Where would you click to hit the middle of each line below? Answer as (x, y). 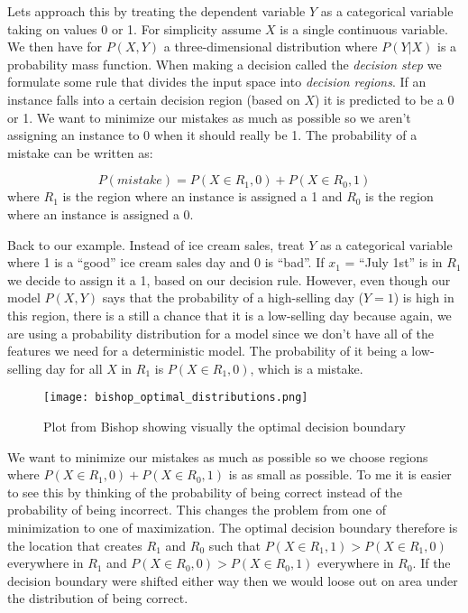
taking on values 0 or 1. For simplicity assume (134, 28)
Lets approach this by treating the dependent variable (156, 11)
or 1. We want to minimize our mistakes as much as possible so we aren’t (209, 117)
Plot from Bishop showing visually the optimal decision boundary (225, 426)
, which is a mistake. (307, 368)
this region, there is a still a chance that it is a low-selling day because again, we (229, 315)
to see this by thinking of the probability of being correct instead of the (205, 492)
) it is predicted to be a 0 (384, 99)
